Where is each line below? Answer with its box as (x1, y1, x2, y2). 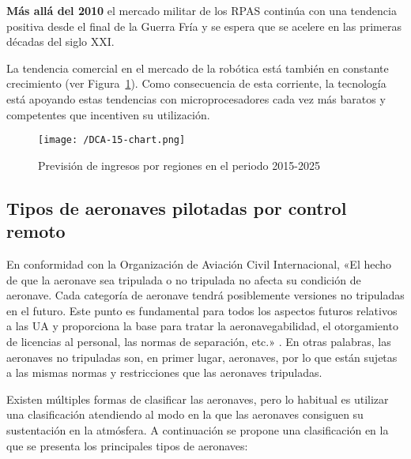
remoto (6, 219, 66, 243)
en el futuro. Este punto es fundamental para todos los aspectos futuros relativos (6, 302, 398, 318)
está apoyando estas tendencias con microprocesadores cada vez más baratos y (6, 90, 386, 107)
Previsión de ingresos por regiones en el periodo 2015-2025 (38, 156, 320, 173)
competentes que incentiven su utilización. (6, 106, 210, 122)
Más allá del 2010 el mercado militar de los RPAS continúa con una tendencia (6, 2, 397, 18)
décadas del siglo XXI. (6, 33, 115, 50)
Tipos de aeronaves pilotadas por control (6, 195, 347, 220)
